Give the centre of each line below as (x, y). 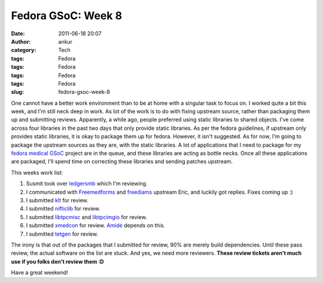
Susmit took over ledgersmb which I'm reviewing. (87, 184)
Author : (21, 41)
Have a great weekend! (39, 273)
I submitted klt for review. (57, 200)
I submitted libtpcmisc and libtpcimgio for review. (86, 217)
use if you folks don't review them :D (57, 261)
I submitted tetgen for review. (62, 234)
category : (24, 50)
